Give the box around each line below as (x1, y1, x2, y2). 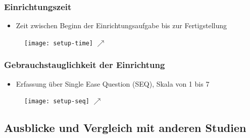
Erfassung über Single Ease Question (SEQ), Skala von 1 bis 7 (16, 78, 210, 89)
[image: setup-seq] (24, 98, 89, 105)
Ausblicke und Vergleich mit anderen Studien (4, 120, 246, 135)
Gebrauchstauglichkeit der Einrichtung (4, 58, 165, 71)
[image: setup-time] (24, 39, 93, 47)
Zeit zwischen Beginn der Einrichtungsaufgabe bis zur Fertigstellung (16, 20, 227, 31)
